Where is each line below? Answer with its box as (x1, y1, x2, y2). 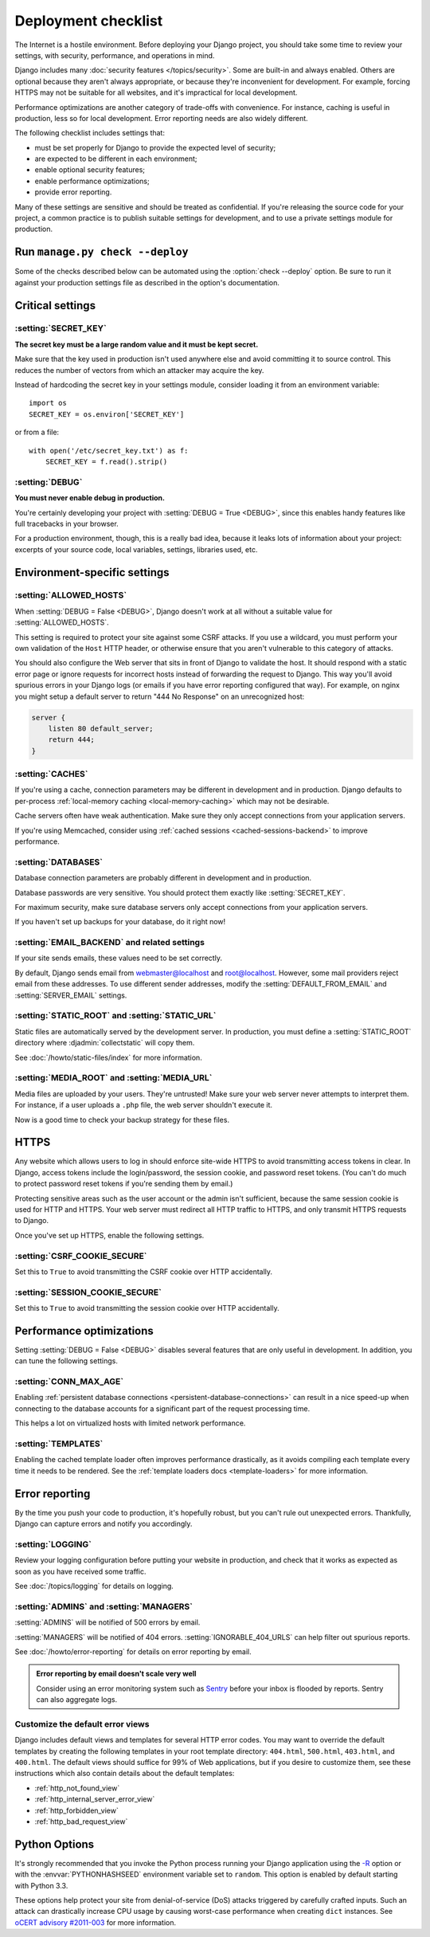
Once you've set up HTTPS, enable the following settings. (14, 1230, 205, 1240)
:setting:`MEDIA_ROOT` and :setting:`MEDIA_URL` (14, 1072, 213, 1084)
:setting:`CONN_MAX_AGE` (14, 1376, 123, 1387)
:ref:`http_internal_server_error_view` (34, 1794, 155, 1804)
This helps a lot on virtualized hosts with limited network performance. (14, 1418, 246, 1428)
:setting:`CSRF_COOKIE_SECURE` (14, 1250, 147, 1261)
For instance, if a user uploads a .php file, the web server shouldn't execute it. (14, 1100, 273, 1110)
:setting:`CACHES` (14, 769, 88, 780)
